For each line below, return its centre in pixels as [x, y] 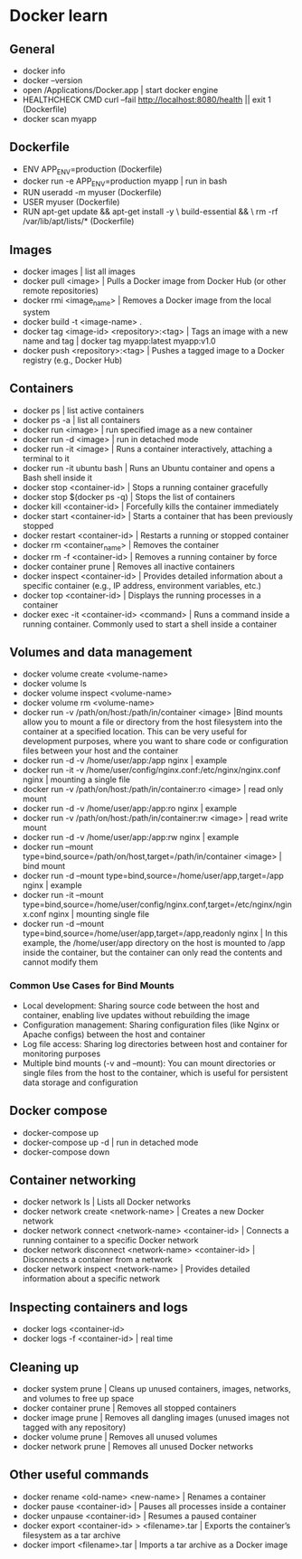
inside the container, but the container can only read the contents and [152, 953]
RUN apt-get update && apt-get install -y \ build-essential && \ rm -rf [150, 212]
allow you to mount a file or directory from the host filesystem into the [152, 722]
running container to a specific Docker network [110, 1241]
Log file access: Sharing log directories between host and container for [155, 1044]
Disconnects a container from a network [98, 1260]
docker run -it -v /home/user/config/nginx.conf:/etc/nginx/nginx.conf [151, 770]
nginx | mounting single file [99, 914]
